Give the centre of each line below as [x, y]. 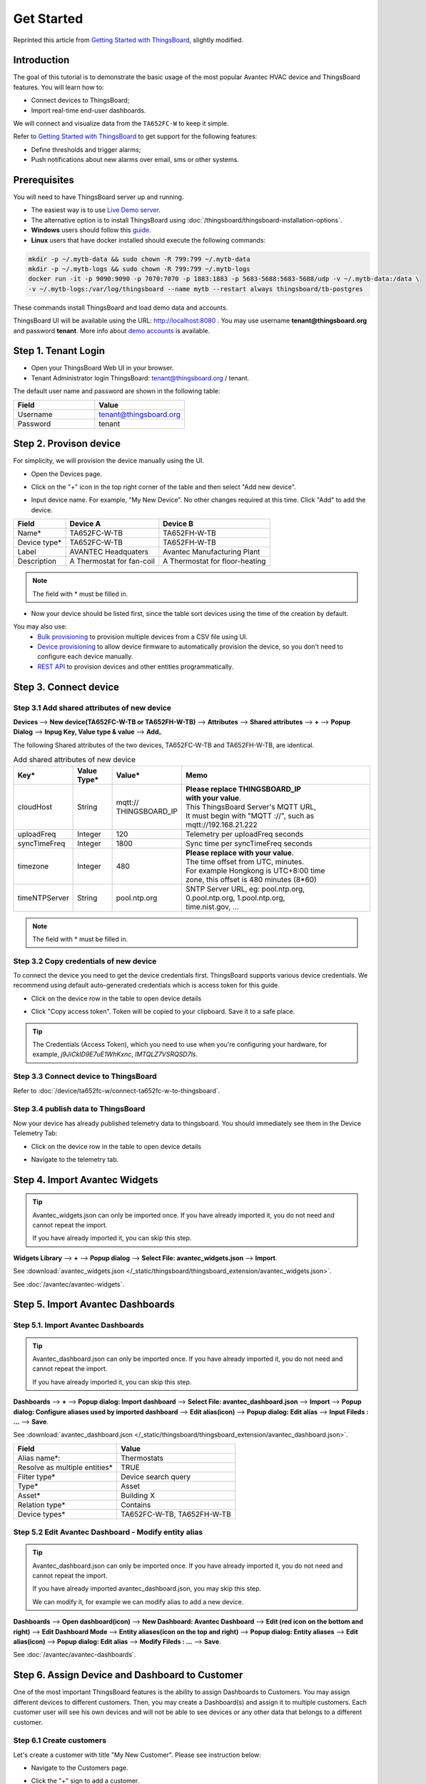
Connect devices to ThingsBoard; [80, 101]
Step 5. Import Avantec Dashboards [94, 1305]
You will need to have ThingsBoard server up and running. [98, 197]
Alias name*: [39, 1458]
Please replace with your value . [240, 853]
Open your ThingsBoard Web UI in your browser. [102, 368]
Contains [136, 1504]
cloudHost [35, 806]
